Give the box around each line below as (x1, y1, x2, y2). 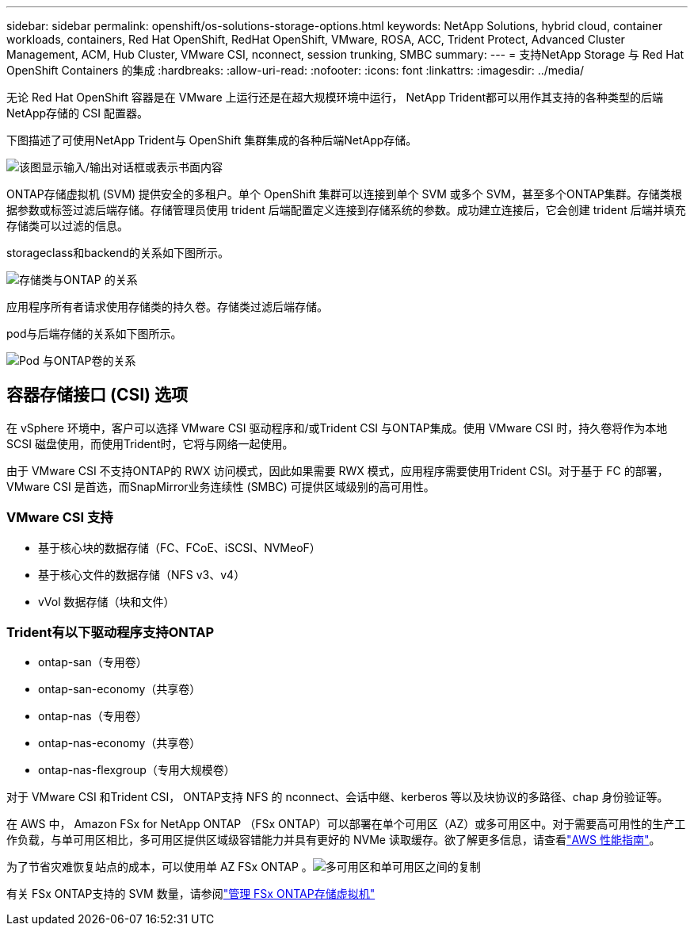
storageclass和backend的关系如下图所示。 (6, 246, 230, 259)
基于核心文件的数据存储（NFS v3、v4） (38, 567, 246, 581)
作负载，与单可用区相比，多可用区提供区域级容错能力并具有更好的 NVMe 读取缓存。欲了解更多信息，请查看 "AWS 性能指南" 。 (6, 833, 661, 847)
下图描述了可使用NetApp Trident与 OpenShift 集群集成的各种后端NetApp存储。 (6, 133, 418, 147)
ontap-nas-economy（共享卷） (38, 736, 201, 750)
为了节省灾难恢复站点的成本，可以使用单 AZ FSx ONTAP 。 (6, 860, 313, 874)
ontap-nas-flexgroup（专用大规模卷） (38, 763, 235, 777)
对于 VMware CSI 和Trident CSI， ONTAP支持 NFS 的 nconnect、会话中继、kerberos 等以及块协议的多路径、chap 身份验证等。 (6, 790, 669, 804)
